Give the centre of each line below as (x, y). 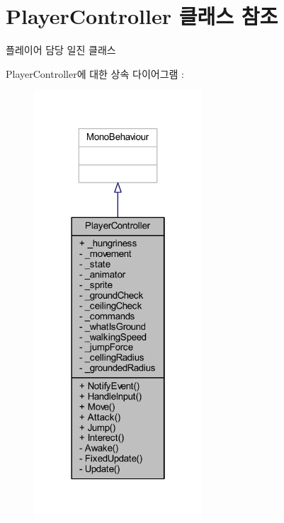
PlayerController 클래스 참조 (142, 16)
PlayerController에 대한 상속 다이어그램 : (95, 73)
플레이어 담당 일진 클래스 (61, 50)
